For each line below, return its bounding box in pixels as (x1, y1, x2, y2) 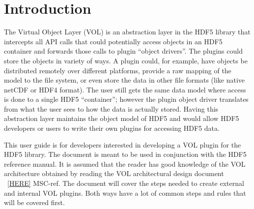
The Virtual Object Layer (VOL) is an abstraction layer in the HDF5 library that (4, 27, 251, 37)
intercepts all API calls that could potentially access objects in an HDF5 (4, 36, 223, 46)
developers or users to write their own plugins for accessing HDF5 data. (4, 123, 220, 133)
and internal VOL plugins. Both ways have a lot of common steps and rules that (4, 187, 246, 198)
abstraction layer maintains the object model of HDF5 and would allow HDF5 (4, 113, 239, 123)
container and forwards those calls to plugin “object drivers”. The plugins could (4, 46, 243, 56)
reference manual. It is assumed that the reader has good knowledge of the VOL (4, 158, 246, 169)
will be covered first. (4, 197, 65, 208)
